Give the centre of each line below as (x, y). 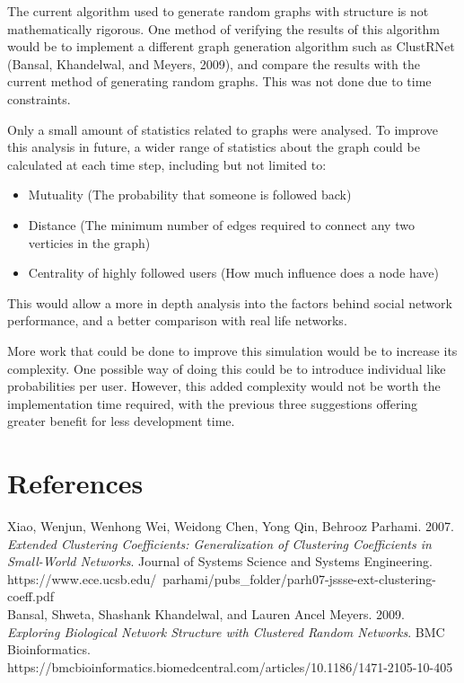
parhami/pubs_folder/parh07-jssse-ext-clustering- (299, 578)
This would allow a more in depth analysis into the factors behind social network (230, 302)
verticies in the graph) (89, 242)
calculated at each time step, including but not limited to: (167, 164)
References (75, 483)
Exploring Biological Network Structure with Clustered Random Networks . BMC (226, 631)
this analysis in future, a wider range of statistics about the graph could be (214, 147)
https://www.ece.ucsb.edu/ (82, 578)
